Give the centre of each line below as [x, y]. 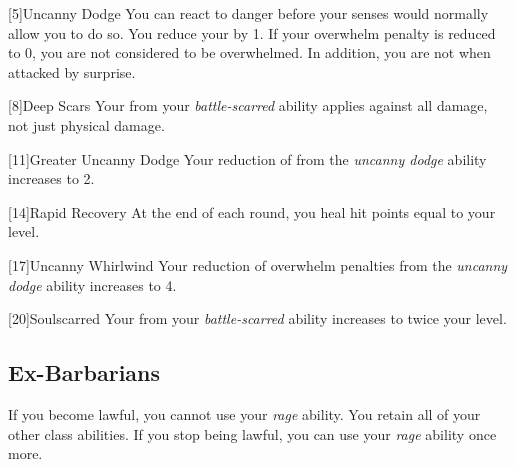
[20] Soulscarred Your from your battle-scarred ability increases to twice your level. [257, 318]
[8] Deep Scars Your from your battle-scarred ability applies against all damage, [248, 105]
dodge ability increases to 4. [92, 284]
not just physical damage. [86, 124]
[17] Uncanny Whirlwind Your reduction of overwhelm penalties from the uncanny [258, 264]
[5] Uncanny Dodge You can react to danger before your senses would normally [248, 13]
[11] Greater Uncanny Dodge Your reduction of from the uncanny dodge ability [247, 158]
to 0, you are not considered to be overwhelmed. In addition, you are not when [249, 52]
